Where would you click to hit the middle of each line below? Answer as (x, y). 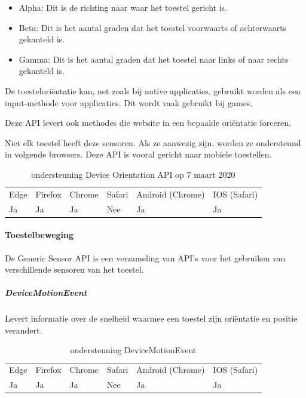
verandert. (24, 330)
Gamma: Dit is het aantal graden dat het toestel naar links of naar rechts (154, 59)
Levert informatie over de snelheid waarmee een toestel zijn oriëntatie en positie (151, 318)
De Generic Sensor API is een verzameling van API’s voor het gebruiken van (145, 257)
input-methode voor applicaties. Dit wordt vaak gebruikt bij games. (129, 102)
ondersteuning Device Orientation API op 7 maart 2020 (133, 174)
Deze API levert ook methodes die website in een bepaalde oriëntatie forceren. (148, 123)
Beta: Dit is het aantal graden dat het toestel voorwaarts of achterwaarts (153, 27)
